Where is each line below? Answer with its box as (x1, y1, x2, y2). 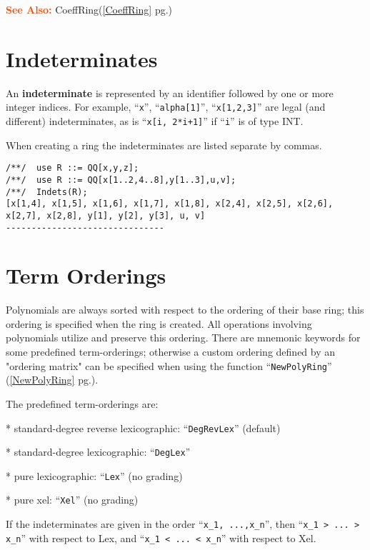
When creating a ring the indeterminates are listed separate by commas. (6, 137, 322, 152)
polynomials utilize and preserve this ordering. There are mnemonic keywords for (6, 330, 361, 345)
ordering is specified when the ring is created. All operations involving (6, 316, 312, 331)
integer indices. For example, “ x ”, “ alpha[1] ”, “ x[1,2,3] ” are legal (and (6, 99, 326, 114)
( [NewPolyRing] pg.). (6, 372, 99, 387)
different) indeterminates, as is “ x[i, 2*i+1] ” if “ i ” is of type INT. (6, 113, 304, 128)
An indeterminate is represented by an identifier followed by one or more (6, 85, 334, 100)
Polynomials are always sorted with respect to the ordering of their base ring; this (6, 302, 364, 317)
